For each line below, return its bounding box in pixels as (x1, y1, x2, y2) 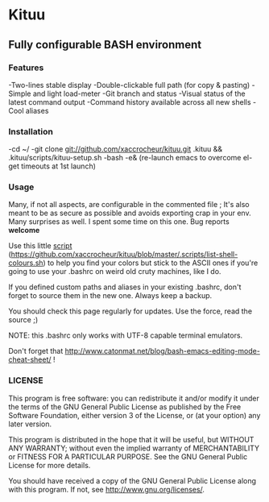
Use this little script (8, 241, 72, 251)
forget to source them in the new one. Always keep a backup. (8, 291, 213, 301)
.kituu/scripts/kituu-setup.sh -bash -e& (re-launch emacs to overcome (8, 153, 242, 163)
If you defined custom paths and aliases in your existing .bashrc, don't (8, 282, 242, 292)
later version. (8, 419, 52, 429)
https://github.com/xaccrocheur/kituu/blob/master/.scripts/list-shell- (10, 250, 238, 259)
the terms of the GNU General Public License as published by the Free (8, 401, 242, 412)
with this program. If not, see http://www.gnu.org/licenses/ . (8, 484, 205, 494)
